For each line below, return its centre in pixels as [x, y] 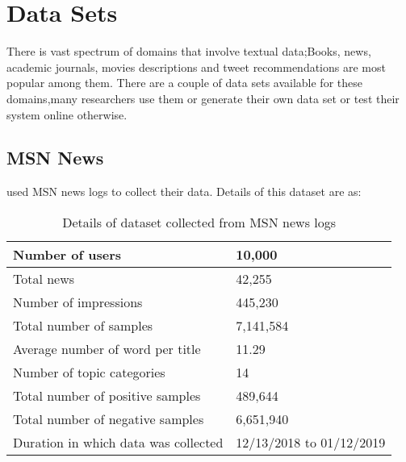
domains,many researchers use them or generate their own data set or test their [203, 98]
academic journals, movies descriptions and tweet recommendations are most [196, 67]
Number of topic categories [89, 372]
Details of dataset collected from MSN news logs [199, 222]
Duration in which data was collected [118, 442]
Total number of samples [83, 325]
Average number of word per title [107, 348]
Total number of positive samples [107, 395]
